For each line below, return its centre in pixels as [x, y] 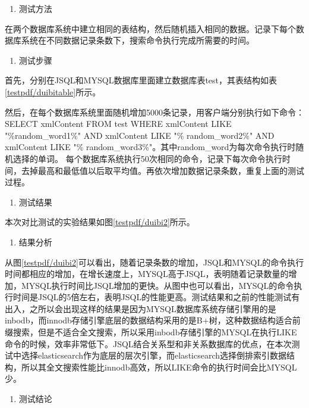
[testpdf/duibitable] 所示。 [53, 91]
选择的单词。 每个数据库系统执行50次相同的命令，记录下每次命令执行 [147, 158]
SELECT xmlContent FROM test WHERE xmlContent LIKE [118, 124]
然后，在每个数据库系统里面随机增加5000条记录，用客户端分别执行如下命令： [154, 112]
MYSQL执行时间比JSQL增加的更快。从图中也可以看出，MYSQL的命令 [157, 285]
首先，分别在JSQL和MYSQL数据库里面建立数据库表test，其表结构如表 [141, 80]
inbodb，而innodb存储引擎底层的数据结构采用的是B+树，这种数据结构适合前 [153, 320]
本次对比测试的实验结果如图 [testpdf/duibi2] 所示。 [100, 222]
